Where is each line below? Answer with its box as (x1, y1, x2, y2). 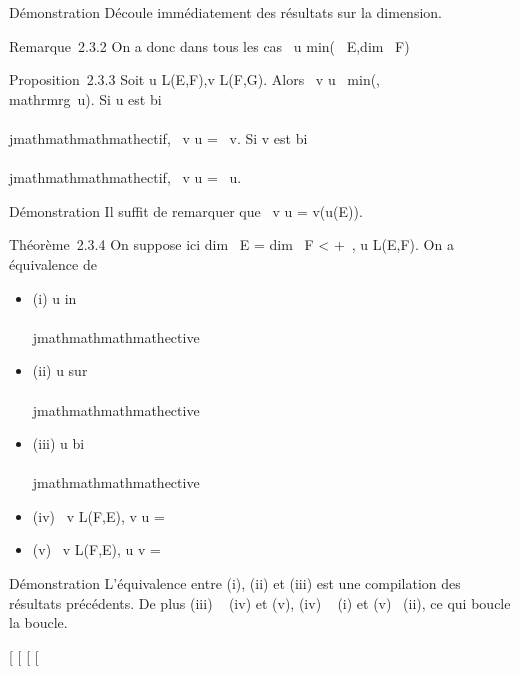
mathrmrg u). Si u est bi (9, 88, 162, 109)
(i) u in (32, 287, 77, 308)
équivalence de (9, 253, 97, 274)
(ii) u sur (32, 360, 88, 381)
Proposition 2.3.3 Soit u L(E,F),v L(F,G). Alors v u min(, (9, 69, 381, 90)
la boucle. (9, 612, 68, 633)
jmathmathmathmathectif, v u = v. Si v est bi (9, 127, 308, 148)
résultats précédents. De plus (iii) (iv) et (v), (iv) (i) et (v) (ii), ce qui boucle (9, 592, 511, 613)
